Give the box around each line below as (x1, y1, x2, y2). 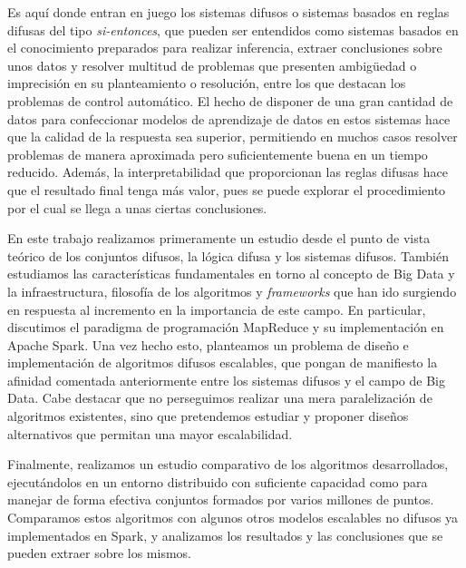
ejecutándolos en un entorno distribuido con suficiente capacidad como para (7, 472, 428, 491)
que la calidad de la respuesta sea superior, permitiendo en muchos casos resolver (7, 127, 458, 146)
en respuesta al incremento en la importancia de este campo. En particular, (7, 299, 426, 318)
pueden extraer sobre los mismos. (7, 544, 192, 563)
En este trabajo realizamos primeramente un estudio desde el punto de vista (7, 229, 431, 248)
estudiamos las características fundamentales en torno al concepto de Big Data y (7, 264, 455, 283)
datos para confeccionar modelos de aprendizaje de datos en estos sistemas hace (7, 109, 451, 128)
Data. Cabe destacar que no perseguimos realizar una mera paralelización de (7, 388, 432, 407)
